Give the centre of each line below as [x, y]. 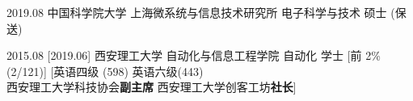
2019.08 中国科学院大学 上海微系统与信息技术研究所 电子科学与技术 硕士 [197, 12]
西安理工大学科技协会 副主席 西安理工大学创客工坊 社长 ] [152, 87]
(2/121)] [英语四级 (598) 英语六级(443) [105, 71]
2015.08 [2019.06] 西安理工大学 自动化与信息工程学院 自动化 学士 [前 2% [194, 55]
